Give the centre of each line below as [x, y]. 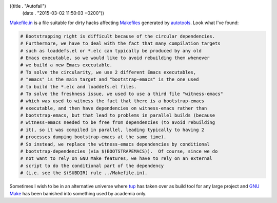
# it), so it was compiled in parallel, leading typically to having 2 [112, 130]
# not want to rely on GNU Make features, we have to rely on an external [116, 159]
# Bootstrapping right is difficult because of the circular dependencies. [118, 36]
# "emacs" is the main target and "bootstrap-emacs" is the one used [110, 79]
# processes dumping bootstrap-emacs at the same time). [93, 137]
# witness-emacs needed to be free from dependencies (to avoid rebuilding [118, 123]
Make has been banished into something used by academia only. [78, 193]
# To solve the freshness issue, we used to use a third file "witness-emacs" [122, 94]
